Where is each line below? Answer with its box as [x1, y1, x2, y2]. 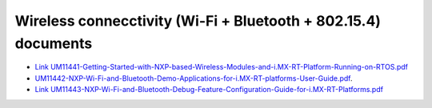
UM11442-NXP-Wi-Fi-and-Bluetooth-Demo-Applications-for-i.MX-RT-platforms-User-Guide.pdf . [34, 73, 353, 83]
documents [14, 34, 93, 52]
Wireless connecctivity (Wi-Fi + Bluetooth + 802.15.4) [14, 12, 382, 30]
